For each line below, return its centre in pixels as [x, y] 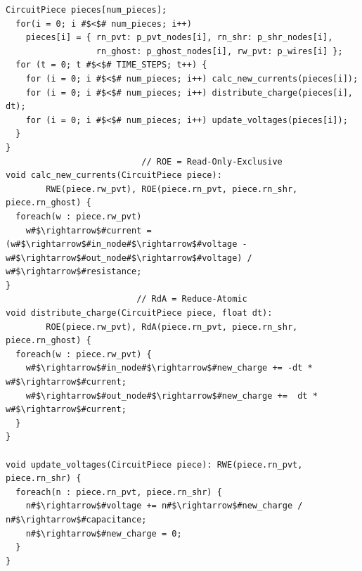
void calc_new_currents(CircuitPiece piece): [114, 175]
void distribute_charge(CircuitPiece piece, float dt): [139, 313]
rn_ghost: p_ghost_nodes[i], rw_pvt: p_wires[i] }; [219, 51]
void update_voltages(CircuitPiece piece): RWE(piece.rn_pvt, [154, 464]
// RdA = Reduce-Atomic [192, 299]
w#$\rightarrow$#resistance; [74, 272]
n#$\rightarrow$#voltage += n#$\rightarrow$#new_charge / [164, 506]
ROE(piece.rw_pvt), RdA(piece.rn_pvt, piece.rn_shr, [172, 327]
